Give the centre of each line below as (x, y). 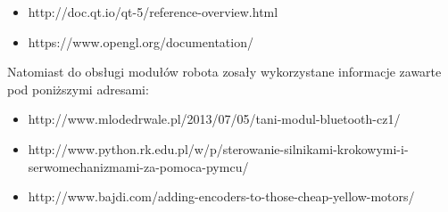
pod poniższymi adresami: (78, 89)
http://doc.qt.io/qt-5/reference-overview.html (153, 12)
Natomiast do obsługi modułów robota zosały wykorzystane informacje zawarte (224, 72)
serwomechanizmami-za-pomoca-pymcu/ (138, 166)
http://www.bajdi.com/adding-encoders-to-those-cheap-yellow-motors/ (221, 196)
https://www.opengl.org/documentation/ (141, 41)
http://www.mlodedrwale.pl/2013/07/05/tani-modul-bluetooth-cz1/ (214, 119)
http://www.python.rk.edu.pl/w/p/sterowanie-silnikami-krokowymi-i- (218, 148)
